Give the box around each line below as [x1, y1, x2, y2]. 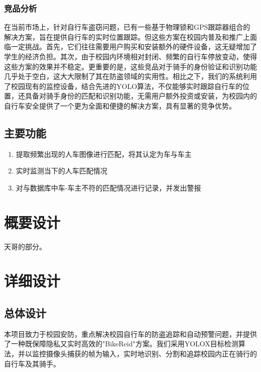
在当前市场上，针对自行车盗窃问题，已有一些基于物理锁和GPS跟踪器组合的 [4, 22, 250, 32]
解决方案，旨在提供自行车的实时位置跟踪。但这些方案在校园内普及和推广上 [4, 31, 250, 42]
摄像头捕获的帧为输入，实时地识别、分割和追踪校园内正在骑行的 [46, 348, 257, 359]
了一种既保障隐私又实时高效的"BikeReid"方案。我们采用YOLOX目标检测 [4, 338, 238, 349]
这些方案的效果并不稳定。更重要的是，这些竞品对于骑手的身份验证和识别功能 [4, 61, 257, 71]
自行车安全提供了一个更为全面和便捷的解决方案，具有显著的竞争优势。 [4, 100, 236, 111]
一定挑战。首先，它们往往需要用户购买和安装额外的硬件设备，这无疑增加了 [11, 41, 257, 52]
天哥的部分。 [4, 241, 46, 251]
